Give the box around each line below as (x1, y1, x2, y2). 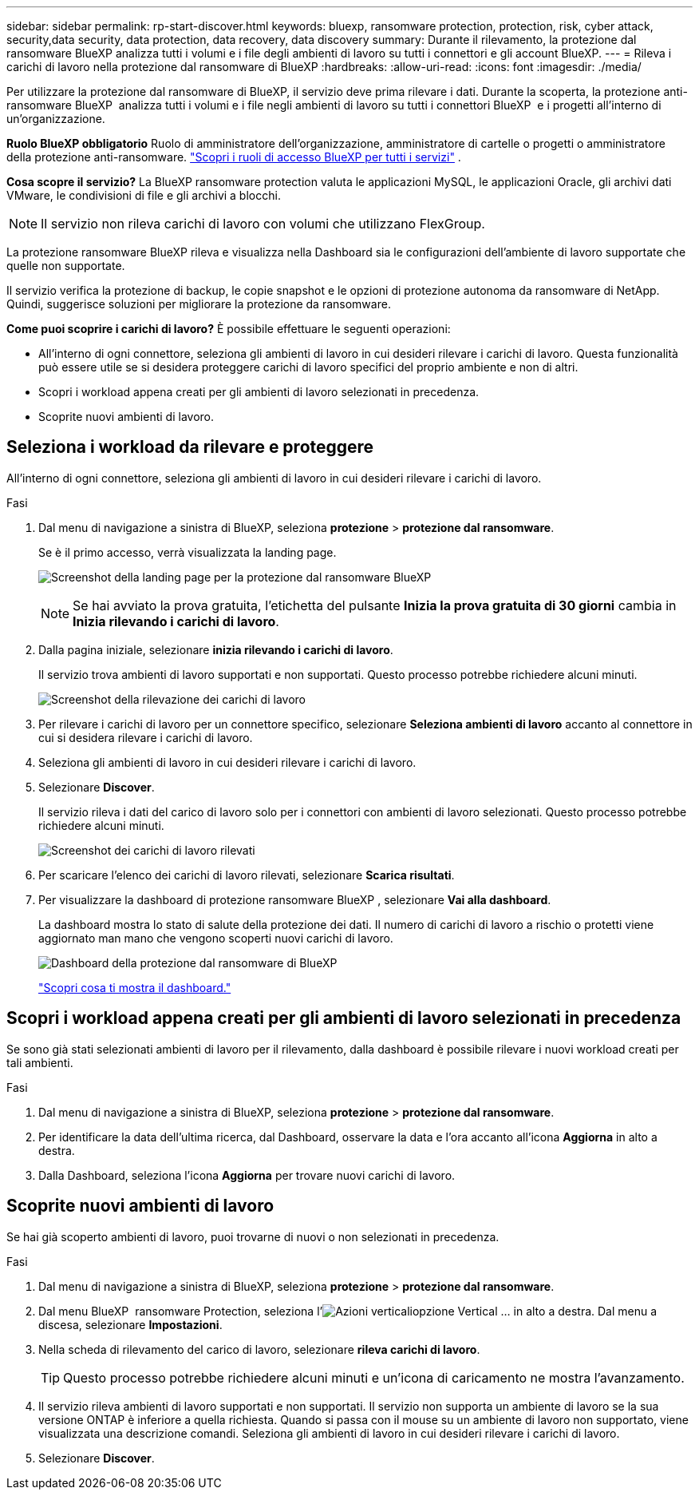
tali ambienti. (6, 1055, 73, 1069)
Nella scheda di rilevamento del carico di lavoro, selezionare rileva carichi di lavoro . (38, 1342, 480, 1356)
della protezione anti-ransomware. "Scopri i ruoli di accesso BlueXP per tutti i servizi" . (6, 150, 461, 164)
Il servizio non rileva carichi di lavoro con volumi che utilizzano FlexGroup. (41, 216, 485, 232)
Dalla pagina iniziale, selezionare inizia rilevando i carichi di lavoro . (38, 642, 393, 657)
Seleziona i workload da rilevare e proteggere (6, 437, 374, 458)
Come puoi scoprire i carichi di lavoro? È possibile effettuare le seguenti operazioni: (6, 322, 451, 335)
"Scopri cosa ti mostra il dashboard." (38, 980, 231, 994)
